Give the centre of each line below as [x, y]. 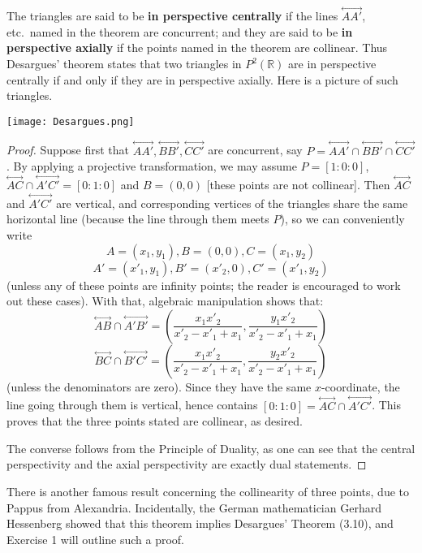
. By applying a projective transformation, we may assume [152, 166]
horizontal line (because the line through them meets [138, 219]
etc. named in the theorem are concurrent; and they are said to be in [180, 31]
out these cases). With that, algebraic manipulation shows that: [165, 301]
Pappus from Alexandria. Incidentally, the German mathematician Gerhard [194, 507]
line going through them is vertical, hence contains [132, 405]
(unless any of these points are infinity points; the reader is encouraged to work [204, 285]
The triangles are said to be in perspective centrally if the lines [172, 16]
